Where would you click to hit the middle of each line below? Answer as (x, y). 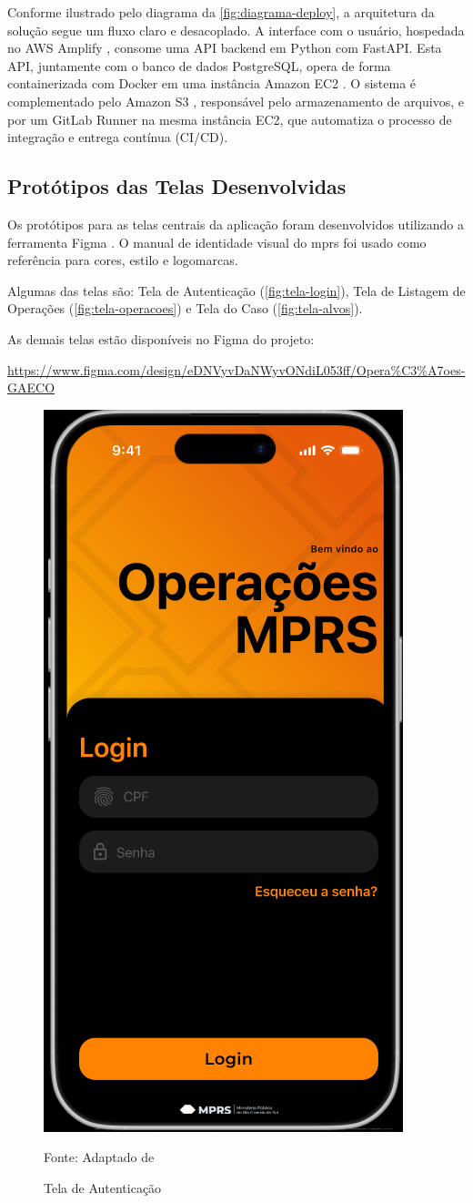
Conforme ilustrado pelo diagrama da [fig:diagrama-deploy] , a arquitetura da (221, 12)
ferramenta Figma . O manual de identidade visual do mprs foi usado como (217, 242)
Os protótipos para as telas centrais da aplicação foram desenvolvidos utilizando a (236, 224)
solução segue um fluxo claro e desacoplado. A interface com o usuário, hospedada (236, 30)
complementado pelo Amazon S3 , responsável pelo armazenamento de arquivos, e (236, 101)
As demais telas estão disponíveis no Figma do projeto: (161, 338)
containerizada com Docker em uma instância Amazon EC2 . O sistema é (212, 83)
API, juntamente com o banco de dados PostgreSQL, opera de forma (199, 65)
